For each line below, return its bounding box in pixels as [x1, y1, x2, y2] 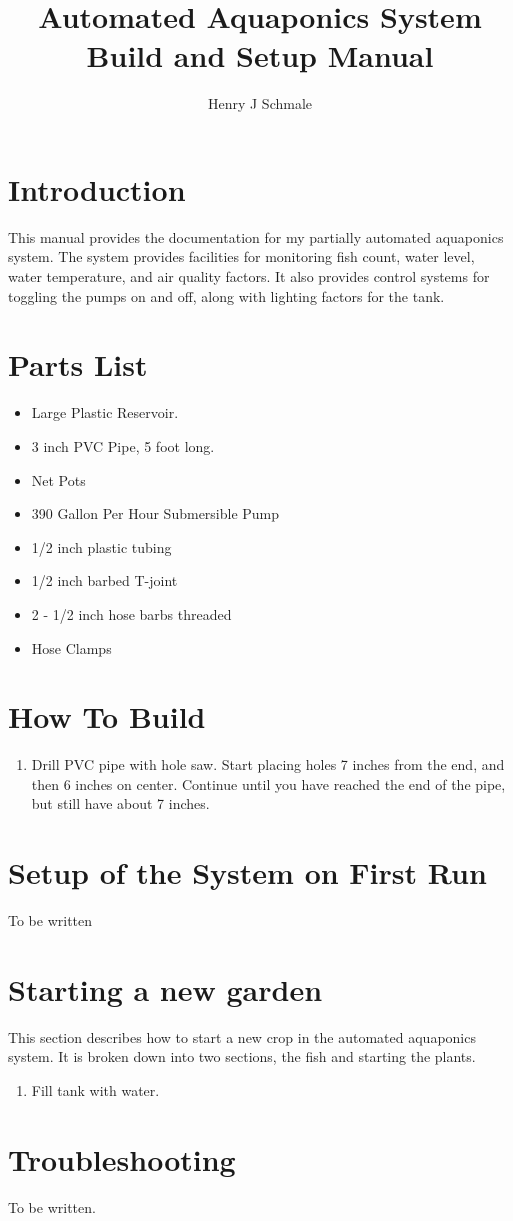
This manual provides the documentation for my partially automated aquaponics [8, 226, 504, 247]
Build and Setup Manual [86, 35, 434, 76]
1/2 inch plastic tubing [31, 536, 172, 557]
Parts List [8, 344, 148, 385]
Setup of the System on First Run [8, 852, 487, 893]
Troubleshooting [8, 1138, 236, 1179]
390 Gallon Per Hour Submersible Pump [31, 503, 280, 524]
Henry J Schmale [207, 93, 313, 114]
